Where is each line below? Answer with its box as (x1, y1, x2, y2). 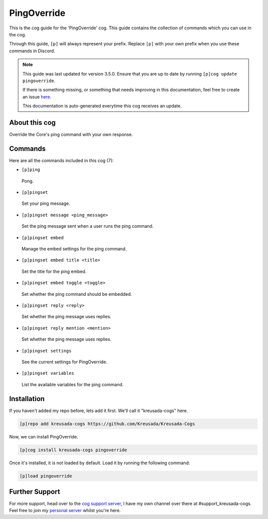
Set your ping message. (21, 200, 70, 206)
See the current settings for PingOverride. (21, 358, 108, 365)
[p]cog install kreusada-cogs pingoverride (19, 447, 128, 452)
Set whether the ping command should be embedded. (21, 291, 133, 297)
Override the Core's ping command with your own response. (9, 131, 134, 137)
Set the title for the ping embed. (21, 268, 87, 274)
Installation (9, 394, 45, 403)
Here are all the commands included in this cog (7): (9, 157, 114, 164)
